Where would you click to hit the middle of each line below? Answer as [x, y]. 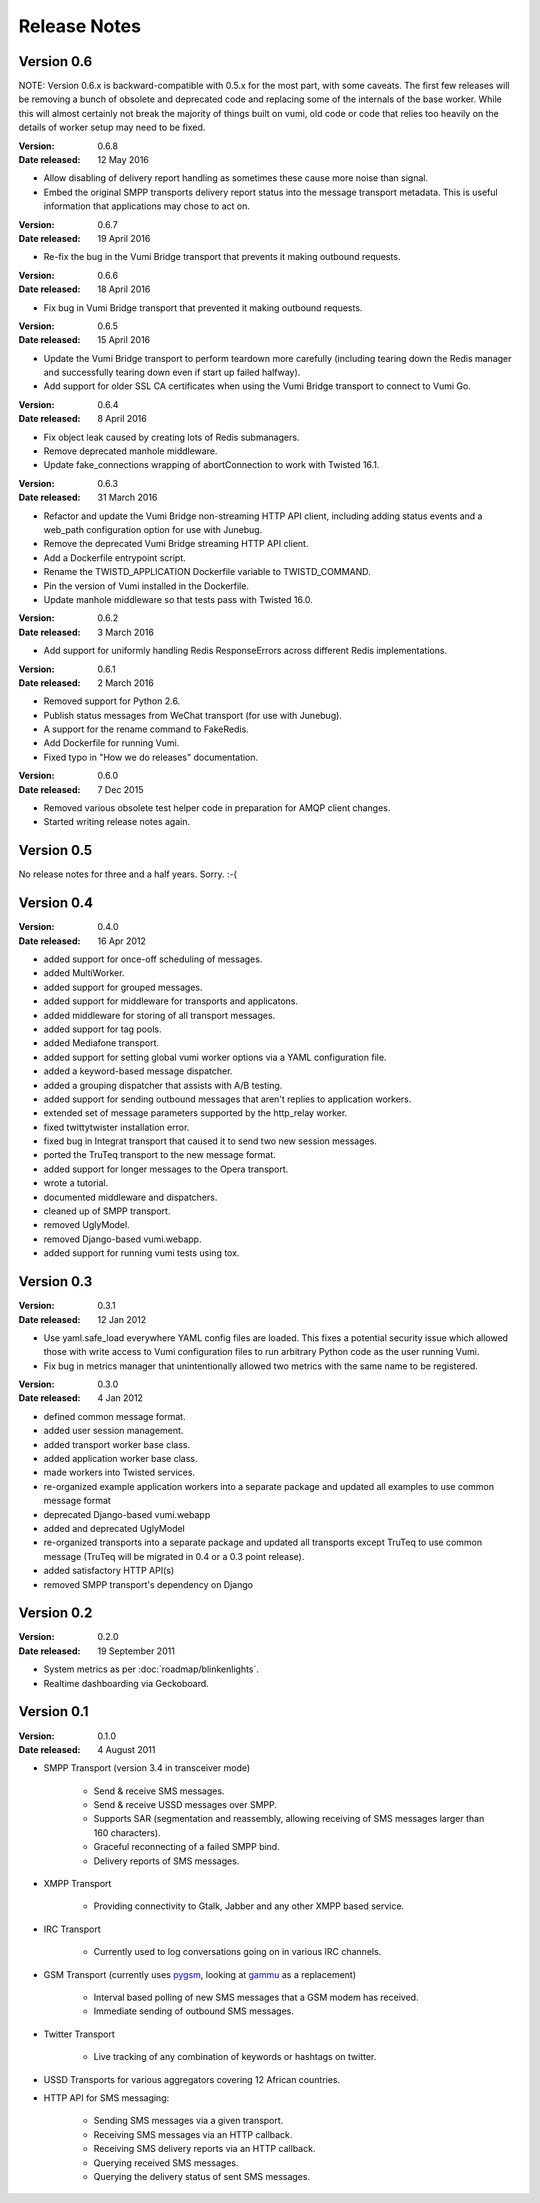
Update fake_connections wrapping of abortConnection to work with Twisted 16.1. [211, 465]
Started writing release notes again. [116, 822]
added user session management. [113, 1431]
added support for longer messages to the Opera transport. [166, 1169]
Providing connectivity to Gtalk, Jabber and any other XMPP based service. [249, 1906]
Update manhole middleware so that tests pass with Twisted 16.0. [178, 599]
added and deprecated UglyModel [114, 1528]
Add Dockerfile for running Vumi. [111, 743]
